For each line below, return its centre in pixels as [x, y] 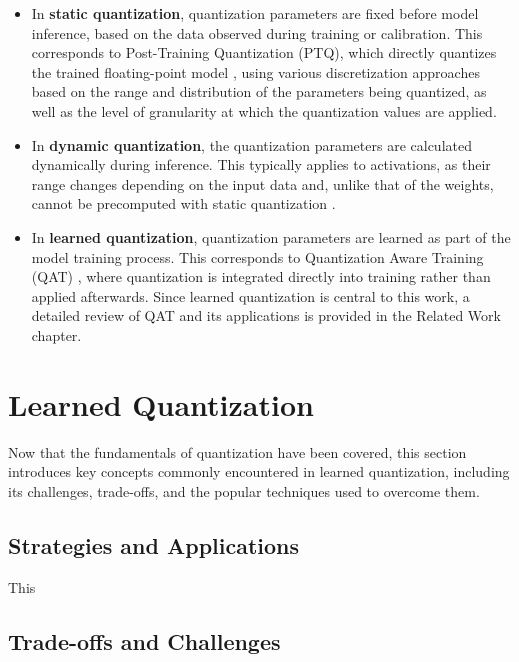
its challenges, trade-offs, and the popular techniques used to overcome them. [244, 490]
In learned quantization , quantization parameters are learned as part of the [271, 236]
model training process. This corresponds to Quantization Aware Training [257, 256]
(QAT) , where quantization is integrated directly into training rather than [261, 276]
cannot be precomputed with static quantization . [183, 203]
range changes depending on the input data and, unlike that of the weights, [262, 183]
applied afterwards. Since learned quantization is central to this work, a [250, 295]
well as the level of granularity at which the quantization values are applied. [264, 110]
